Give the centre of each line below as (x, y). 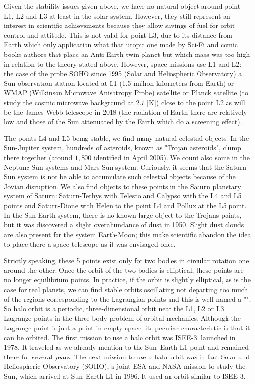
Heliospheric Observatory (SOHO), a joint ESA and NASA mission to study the (125, 366)
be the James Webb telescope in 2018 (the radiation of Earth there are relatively (126, 112)
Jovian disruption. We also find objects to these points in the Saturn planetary (123, 186)
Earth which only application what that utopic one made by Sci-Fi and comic (121, 44)
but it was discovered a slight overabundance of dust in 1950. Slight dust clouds (124, 225)
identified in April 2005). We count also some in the (172, 157)
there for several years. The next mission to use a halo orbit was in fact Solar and (127, 356)
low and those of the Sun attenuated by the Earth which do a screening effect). (123, 122)
